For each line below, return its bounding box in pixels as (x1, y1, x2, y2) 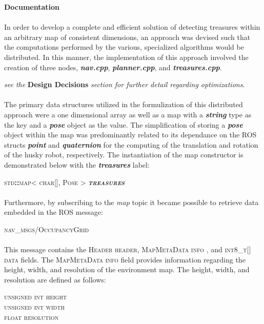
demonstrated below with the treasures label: (4, 159, 150, 170)
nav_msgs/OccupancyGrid (4, 224, 89, 234)
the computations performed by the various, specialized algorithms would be (4, 42, 244, 52)
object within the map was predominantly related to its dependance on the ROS (4, 129, 257, 140)
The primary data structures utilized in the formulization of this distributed (4, 99, 243, 110)
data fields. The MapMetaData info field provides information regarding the (4, 254, 246, 265)
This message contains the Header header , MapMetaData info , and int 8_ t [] (4, 244, 251, 255)
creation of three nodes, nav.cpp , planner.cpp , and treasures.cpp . (4, 62, 222, 72)
